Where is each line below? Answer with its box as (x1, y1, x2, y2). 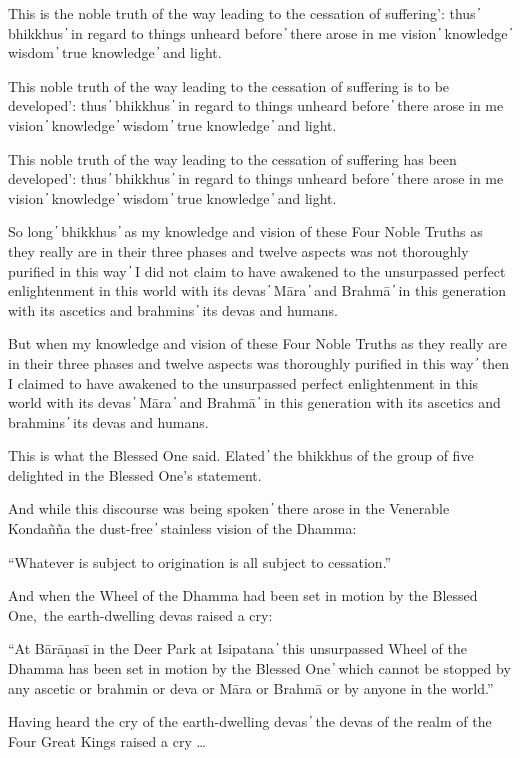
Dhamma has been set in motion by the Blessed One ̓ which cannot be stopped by (8, 658, 511, 679)
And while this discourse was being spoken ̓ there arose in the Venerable (8, 498, 450, 519)
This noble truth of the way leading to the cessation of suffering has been (8, 148, 457, 169)
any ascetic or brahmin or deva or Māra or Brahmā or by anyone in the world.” (8, 677, 494, 698)
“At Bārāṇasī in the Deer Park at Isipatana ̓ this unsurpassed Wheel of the (8, 638, 467, 659)
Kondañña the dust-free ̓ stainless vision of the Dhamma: (8, 518, 357, 539)
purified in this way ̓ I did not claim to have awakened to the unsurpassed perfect (8, 260, 506, 281)
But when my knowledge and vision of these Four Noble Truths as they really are (8, 333, 508, 354)
